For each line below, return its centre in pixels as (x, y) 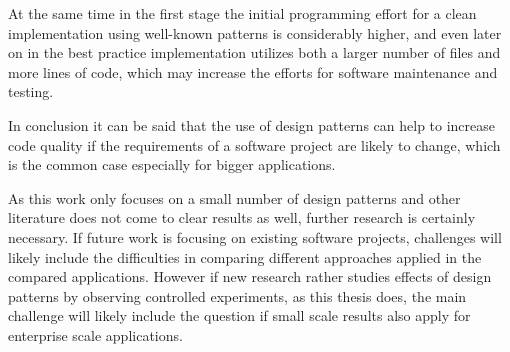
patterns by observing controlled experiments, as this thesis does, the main (237, 295)
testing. (31, 91)
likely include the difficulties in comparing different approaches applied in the (245, 256)
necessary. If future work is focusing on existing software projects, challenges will (255, 236)
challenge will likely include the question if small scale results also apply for (239, 315)
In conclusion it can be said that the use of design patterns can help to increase (252, 124)
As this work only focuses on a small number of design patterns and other (234, 197)
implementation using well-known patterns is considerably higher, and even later (255, 32)
